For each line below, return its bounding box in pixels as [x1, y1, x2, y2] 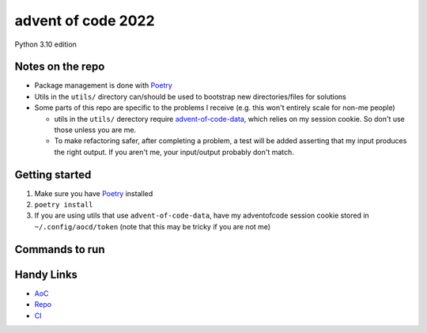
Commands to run [14, 242, 106, 256]
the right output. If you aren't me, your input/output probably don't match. [54, 147, 294, 157]
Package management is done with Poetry [34, 81, 173, 90]
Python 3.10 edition [14, 40, 77, 49]
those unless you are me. [54, 125, 137, 134]
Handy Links [14, 267, 78, 281]
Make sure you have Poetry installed [34, 188, 153, 198]
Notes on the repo [14, 60, 105, 74]
